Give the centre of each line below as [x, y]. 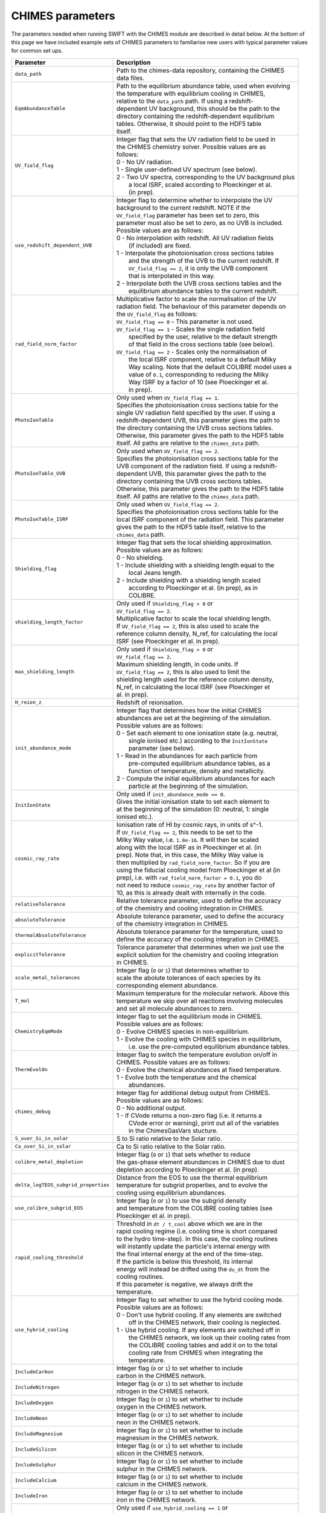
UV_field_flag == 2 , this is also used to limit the [183, 672]
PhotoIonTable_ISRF [42, 520]
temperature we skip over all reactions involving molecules [200, 1000]
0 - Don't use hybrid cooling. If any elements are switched [199, 1314]
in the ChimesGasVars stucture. [173, 1131]
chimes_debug [33, 1111]
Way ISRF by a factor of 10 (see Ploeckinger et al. [198, 382]
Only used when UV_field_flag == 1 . [168, 398]
